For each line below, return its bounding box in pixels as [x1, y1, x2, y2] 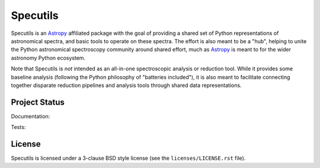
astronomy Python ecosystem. [11, 54, 86, 62]
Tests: [11, 124, 26, 131]
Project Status [11, 97, 65, 107]
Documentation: [11, 112, 50, 119]
